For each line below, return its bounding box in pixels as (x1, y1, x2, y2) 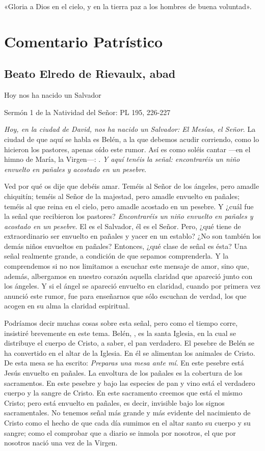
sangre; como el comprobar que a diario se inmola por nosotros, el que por (4, 427, 236, 438)
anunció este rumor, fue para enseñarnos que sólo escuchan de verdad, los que (4, 290, 247, 301)
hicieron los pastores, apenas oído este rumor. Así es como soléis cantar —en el (4, 144, 251, 154)
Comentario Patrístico (4, 31, 163, 51)
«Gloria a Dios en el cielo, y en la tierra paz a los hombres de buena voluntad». (4, 1, 252, 11)
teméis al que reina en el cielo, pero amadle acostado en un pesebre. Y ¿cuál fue (4, 201, 254, 211)
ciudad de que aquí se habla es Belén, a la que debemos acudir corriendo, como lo (4, 133, 259, 144)
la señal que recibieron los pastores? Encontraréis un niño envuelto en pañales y (4, 211, 253, 221)
